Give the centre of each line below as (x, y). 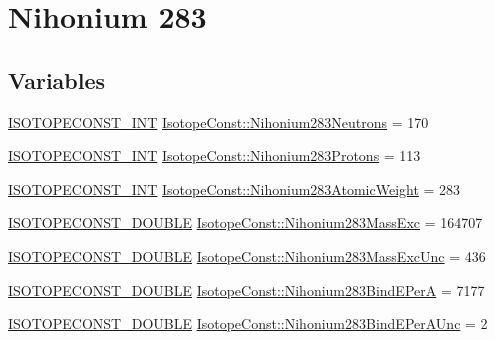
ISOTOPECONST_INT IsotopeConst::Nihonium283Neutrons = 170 (218, 121)
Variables (57, 79)
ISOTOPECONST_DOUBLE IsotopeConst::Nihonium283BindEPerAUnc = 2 (248, 323)
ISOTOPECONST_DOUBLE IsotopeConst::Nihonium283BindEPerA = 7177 (246, 289)
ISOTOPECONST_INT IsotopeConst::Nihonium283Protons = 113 (214, 155)
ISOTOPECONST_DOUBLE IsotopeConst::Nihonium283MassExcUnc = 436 (247, 255)
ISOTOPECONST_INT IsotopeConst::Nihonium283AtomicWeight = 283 (234, 188)
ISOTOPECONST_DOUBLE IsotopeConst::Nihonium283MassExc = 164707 (245, 222)
